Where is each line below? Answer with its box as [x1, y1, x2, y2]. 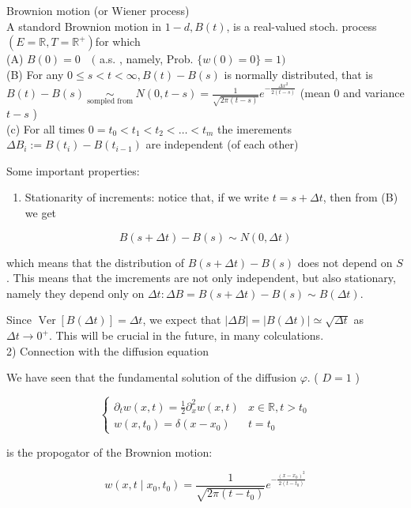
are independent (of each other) [145, 136, 299, 152]
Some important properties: [6, 162, 140, 179]
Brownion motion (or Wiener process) [6, 2, 190, 18]
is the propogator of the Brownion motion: [6, 443, 213, 460]
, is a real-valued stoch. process [226, 17, 377, 34]
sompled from [87, 97, 134, 106]
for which [95, 33, 141, 50]
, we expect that [142, 311, 221, 328]
